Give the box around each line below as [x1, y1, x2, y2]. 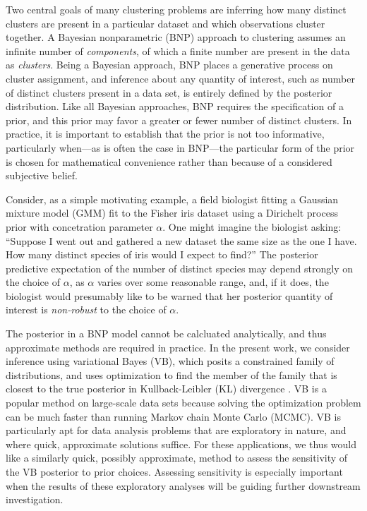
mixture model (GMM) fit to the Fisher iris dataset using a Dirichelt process [6, 205, 338, 220]
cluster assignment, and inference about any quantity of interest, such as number [6, 71, 355, 85]
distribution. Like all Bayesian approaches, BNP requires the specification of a [6, 99, 344, 114]
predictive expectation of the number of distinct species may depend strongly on [6, 260, 353, 275]
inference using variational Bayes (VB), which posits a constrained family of [6, 354, 335, 368]
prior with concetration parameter [6, 219, 153, 234]
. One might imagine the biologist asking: [162, 219, 342, 234]
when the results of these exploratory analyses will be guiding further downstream [6, 478, 361, 493]
